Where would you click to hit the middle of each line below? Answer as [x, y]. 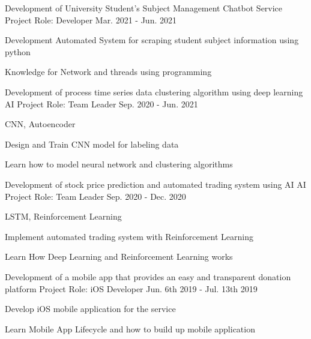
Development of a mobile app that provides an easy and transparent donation [148, 276]
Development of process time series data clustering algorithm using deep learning [154, 91]
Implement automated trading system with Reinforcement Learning [129, 236]
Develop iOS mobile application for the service [90, 309]
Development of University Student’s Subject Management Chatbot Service [144, 8]
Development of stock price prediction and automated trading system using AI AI [155, 184]
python [18, 51]
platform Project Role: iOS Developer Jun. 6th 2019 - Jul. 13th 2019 [131, 288]
